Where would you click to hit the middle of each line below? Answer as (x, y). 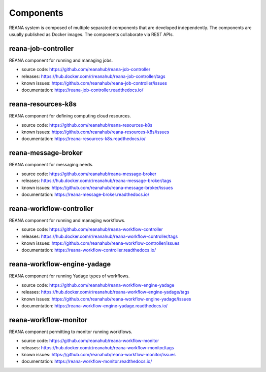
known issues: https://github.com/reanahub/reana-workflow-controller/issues (100, 243)
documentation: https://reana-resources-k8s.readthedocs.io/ (83, 139)
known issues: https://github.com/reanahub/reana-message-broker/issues (97, 187)
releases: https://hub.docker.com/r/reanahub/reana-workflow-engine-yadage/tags (105, 292)
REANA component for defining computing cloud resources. (70, 116)
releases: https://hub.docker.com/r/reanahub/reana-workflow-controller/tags (100, 236)
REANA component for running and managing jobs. (61, 60)
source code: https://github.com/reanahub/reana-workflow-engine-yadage (98, 285)
